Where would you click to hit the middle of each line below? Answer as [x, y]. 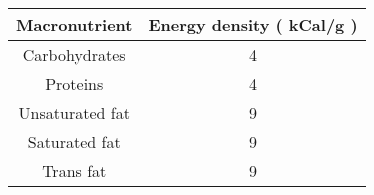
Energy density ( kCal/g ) [253, 24]
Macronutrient [74, 24]
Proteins [74, 83]
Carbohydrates [74, 54]
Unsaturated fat [74, 112]
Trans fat [74, 170]
